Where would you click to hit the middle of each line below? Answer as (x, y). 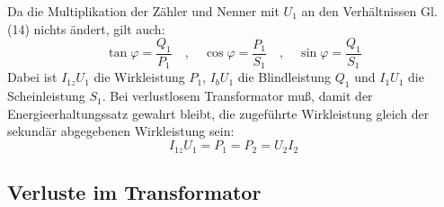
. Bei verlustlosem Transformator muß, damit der (237, 96)
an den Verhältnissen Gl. (369, 11)
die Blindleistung (284, 77)
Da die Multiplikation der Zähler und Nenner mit (143, 11)
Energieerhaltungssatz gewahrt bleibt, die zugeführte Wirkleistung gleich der (218, 113)
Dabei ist (32, 77)
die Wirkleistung (139, 77)
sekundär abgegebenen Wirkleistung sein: (121, 131)
